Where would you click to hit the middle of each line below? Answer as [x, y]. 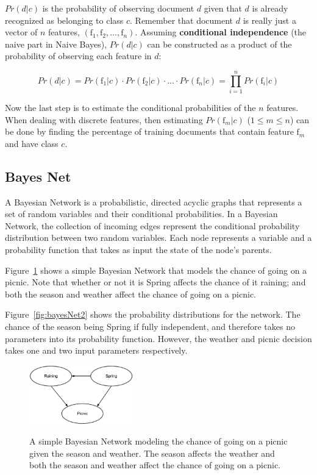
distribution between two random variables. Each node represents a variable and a [158, 237]
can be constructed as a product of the [219, 44]
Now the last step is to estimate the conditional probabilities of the [130, 108]
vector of [21, 32]
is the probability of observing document [118, 8]
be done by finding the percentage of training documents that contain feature [149, 131]
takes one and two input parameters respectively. [96, 350]
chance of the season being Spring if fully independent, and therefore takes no [150, 327]
